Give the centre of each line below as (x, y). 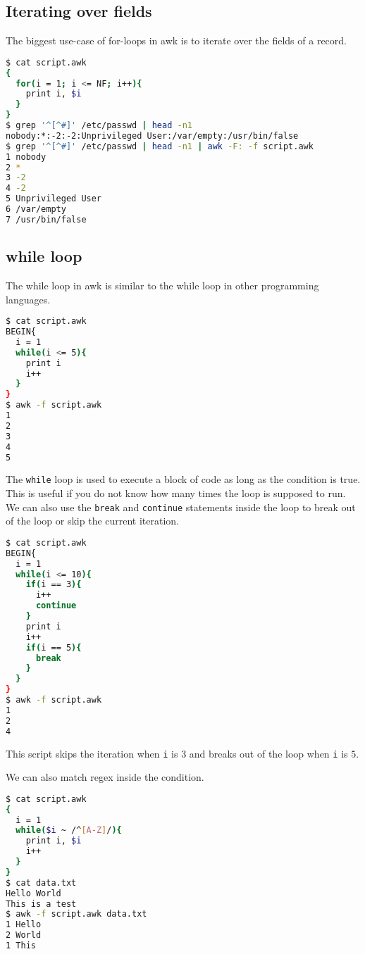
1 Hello (24, 925)
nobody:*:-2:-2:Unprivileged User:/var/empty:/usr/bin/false (152, 136)
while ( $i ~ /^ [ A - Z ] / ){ (69, 830)
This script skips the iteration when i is (92, 753)
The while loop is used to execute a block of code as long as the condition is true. (183, 479)
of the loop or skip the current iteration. (93, 521)
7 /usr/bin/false (46, 219)
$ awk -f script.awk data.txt (76, 914)
